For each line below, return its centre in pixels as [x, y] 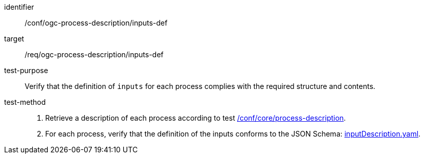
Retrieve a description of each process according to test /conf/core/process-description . [196, 118]
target [14, 39]
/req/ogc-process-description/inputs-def [94, 54]
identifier [19, 7]
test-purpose [26, 70]
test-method [25, 102]
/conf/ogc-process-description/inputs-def [96, 23]
